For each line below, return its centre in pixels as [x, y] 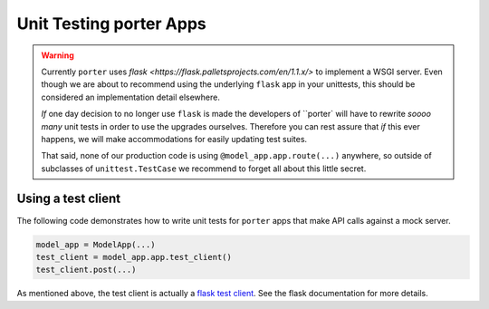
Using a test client [69, 199]
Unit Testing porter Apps [112, 24]
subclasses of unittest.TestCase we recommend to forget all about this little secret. [204, 169]
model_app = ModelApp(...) [96, 244]
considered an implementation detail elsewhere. [131, 97]
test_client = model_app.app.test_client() [134, 257]
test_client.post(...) [86, 270]
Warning [58, 55]
